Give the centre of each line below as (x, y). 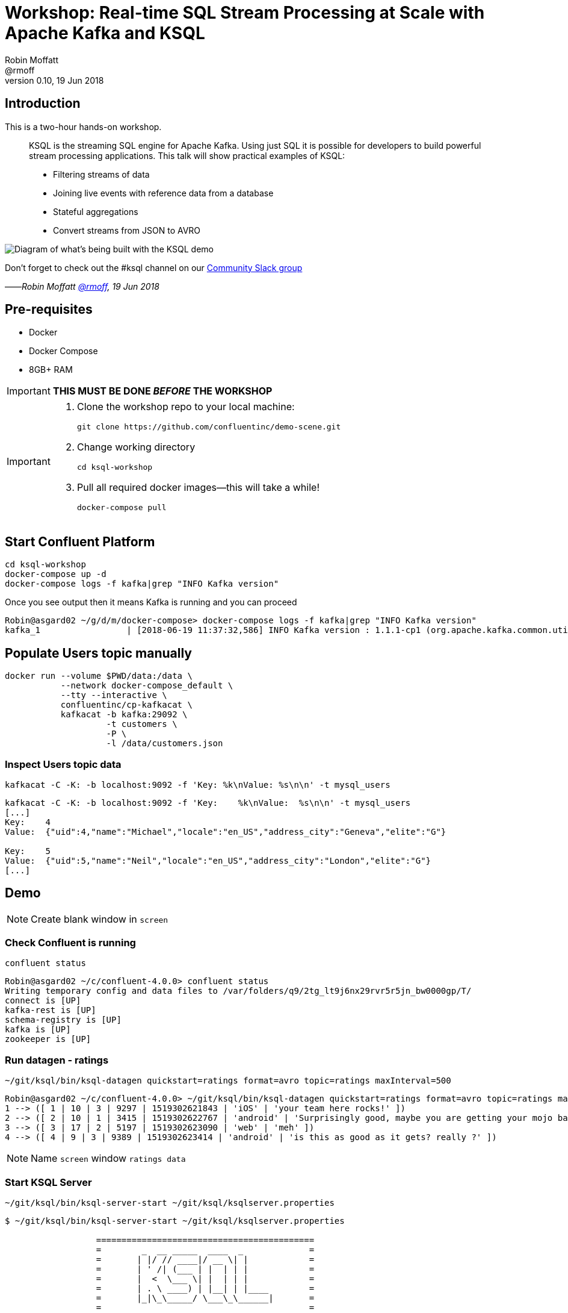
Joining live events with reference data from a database (163, 193)
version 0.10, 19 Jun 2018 (54, 80)
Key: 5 (28, 851)
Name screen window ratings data (108, 1159)
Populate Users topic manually (98, 653)
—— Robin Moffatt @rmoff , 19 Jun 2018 (82, 286)
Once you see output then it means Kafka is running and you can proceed (151, 602)
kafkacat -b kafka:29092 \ (124, 715)
